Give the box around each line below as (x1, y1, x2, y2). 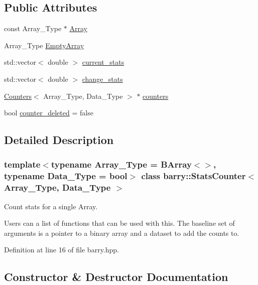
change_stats (82, 73, 123, 84)
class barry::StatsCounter (141, 170, 246, 182)
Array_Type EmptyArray (4, 40, 84, 50)
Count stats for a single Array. (4, 201, 98, 211)
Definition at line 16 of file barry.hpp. (4, 244, 119, 255)
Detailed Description (4, 132, 114, 148)
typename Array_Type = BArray (51, 158, 192, 171)
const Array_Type (4, 23, 62, 34)
